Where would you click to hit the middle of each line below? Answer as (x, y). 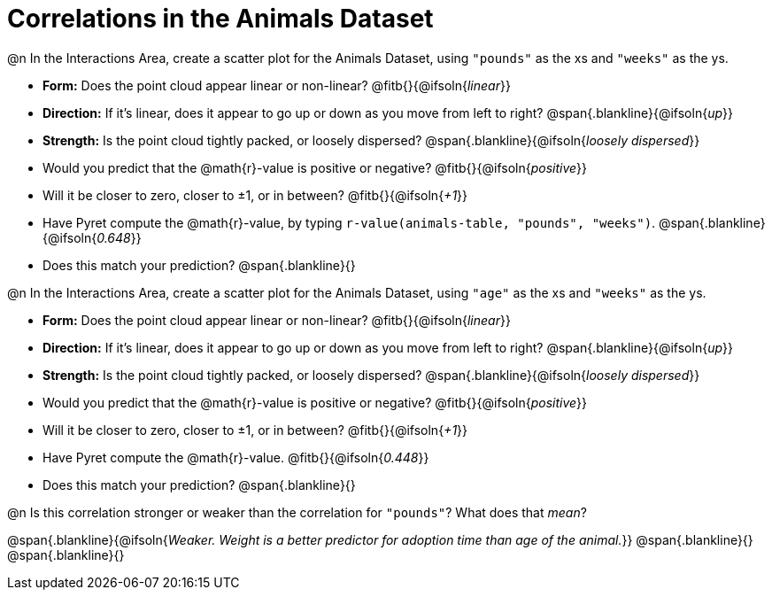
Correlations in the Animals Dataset (220, 19)
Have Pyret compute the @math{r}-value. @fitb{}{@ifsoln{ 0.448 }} (236, 457)
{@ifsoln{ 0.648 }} (92, 237)
